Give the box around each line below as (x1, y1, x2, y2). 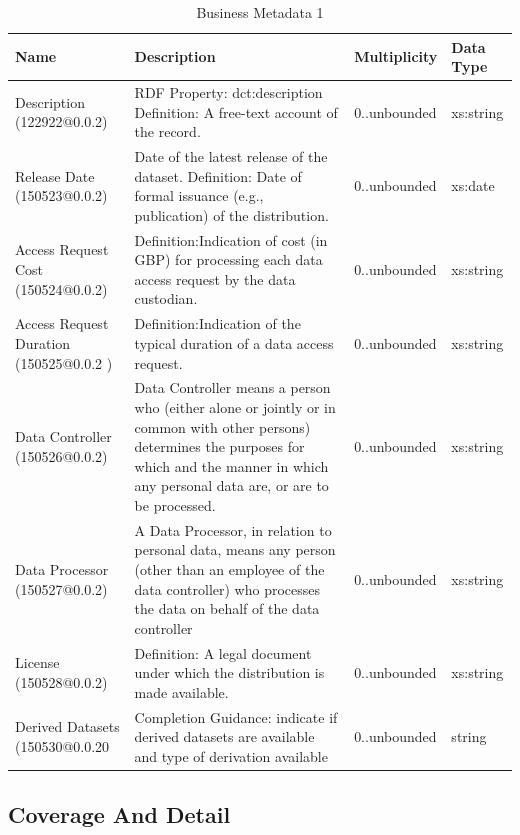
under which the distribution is (134, 662, 325, 683)
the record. (134, 121, 201, 142)
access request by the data (134, 268, 296, 289)
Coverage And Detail (8, 799, 231, 830)
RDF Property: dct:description (134, 82, 323, 103)
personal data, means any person (134, 539, 336, 560)
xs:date (451, 175, 495, 196)
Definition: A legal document (134, 642, 312, 663)
